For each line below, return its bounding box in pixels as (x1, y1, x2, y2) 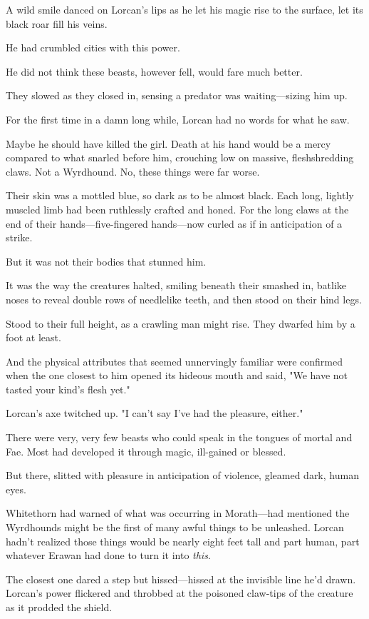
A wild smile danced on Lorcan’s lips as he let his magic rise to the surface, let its (6, 2, 363, 16)
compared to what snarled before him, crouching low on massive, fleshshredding (6, 150, 354, 165)
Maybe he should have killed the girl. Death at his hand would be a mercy (6, 136, 331, 151)
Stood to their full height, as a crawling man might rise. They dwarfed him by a (6, 316, 355, 331)
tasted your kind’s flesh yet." (6, 381, 130, 396)
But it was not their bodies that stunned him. (6, 253, 207, 268)
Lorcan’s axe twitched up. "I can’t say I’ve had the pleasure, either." (6, 406, 303, 421)
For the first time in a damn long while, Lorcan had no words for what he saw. (6, 111, 350, 126)
